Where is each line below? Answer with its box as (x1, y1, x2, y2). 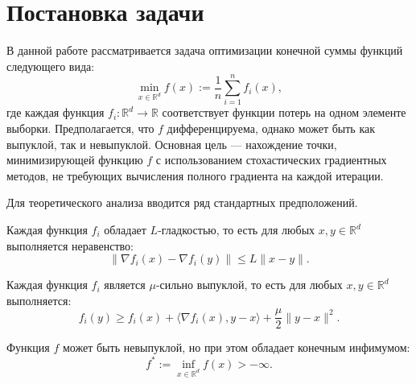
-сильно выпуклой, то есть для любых (155, 276, 343, 293)
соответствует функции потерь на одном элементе (162, 104, 406, 121)
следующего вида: (6, 57, 95, 74)
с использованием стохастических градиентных (155, 151, 387, 168)
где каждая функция (6, 104, 105, 121)
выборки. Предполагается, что (6, 120, 154, 137)
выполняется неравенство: (6, 237, 134, 254)
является (104, 276, 146, 293)
